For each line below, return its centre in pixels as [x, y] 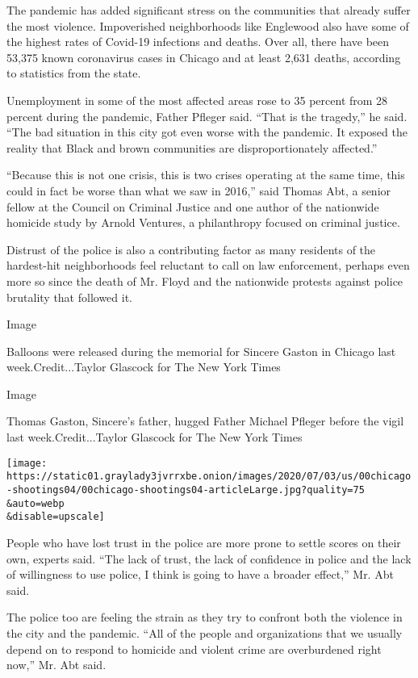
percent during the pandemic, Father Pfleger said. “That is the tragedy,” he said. [207, 116]
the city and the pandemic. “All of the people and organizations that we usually [205, 632]
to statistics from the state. [74, 73]
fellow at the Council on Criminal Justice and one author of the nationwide [193, 206]
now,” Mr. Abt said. [56, 665]
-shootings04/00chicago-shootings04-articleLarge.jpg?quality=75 [186, 490]
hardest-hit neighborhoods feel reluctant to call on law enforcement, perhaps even [208, 265]
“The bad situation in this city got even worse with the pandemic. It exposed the [207, 132]
